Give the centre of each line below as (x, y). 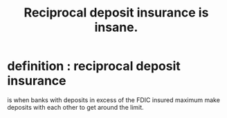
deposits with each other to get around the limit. (75, 107)
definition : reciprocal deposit (94, 66)
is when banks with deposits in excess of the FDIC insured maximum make (113, 100)
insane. (116, 27)
